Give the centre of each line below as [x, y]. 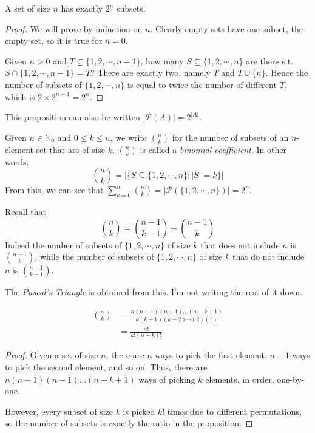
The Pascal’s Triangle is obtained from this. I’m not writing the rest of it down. [154, 292]
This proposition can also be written [73, 117]
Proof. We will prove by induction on [74, 28]
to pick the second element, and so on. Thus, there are [106, 367]
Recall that [25, 212]
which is [20, 96]
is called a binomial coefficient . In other [213, 149]
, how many [162, 60]
